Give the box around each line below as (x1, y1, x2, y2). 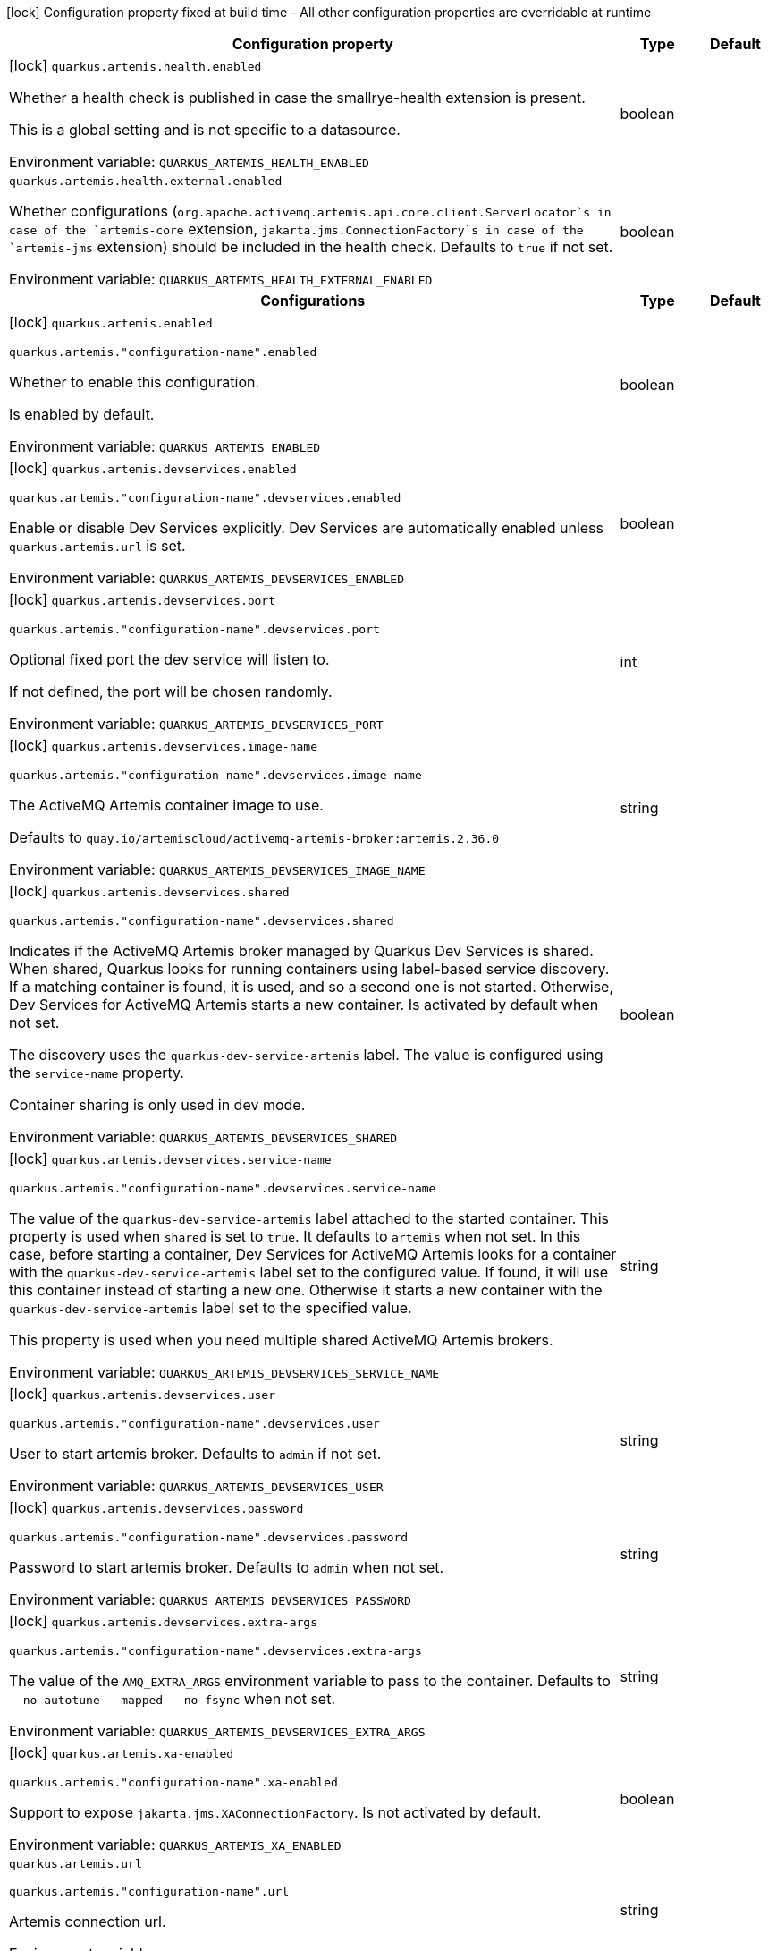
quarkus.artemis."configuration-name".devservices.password (9, 1531, 409, 1544)
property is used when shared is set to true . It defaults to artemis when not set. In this (9, 1227, 581, 1245)
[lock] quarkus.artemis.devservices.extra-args (9, 1612, 317, 1630)
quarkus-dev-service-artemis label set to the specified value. (9, 1299, 412, 1317)
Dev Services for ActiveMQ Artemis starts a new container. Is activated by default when (9, 996, 599, 1014)
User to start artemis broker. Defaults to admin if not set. (9, 1445, 382, 1463)
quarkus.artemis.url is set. (9, 537, 186, 555)
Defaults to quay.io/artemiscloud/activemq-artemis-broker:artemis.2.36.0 (9, 828, 500, 846)
